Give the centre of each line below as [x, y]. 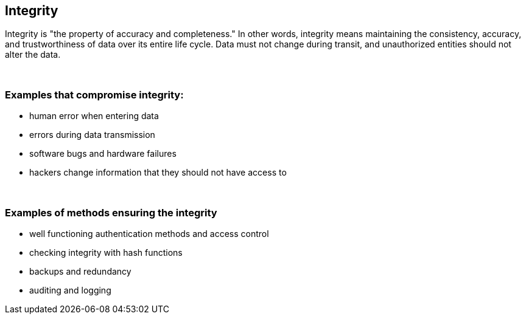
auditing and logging [70, 290]
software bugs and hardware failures [103, 154]
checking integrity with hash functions [106, 252]
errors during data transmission [92, 135]
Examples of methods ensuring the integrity [111, 212]
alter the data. [33, 55]
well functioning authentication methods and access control [149, 233]
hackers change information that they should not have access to [158, 173]
